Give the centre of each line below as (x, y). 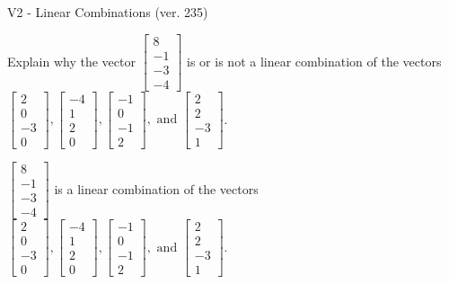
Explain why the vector (71, 61)
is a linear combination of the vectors (156, 188)
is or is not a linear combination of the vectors (314, 61)
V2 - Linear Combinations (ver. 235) (108, 12)
